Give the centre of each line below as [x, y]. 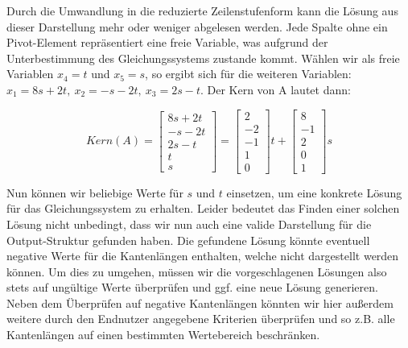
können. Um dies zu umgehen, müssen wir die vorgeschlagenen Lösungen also [197, 271]
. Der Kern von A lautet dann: [275, 89]
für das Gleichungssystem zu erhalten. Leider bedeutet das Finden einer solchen [203, 208]
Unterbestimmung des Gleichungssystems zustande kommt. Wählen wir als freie [203, 58]
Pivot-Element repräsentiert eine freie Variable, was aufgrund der [167, 42]
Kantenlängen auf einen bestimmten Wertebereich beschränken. [163, 335]
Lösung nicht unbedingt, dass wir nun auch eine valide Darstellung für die [189, 224]
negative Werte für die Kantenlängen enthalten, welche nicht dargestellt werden [203, 256]
